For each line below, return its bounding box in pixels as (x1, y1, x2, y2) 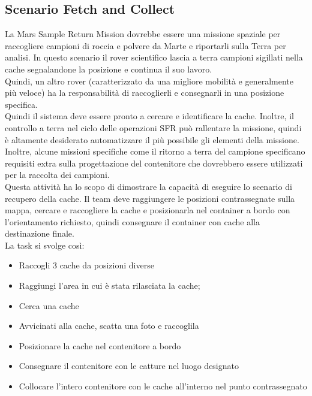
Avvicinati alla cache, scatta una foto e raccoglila (19, 319, 199, 332)
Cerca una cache (19, 299, 79, 312)
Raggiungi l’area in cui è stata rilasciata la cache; (19, 279, 200, 292)
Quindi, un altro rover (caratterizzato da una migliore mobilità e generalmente (5, 74, 293, 87)
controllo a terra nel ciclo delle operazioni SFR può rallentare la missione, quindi (5, 121, 302, 134)
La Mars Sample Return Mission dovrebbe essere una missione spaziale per (5, 28, 281, 40)
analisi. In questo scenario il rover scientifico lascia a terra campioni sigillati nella (5, 51, 303, 64)
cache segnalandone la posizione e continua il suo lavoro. (5, 62, 212, 75)
